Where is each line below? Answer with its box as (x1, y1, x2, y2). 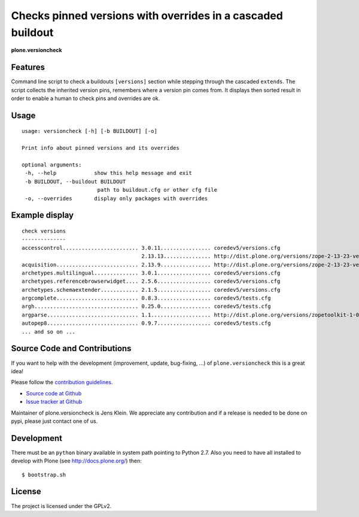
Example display (11, 210, 74, 220)
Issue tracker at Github (26, 398, 83, 406)
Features (11, 62, 45, 72)
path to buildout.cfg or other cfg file (97, 186, 218, 194)
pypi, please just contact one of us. (11, 417, 98, 425)
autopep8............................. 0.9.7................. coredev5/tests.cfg (22, 320, 271, 326)
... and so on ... (22, 328, 76, 335)
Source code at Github (26, 389, 82, 397)
